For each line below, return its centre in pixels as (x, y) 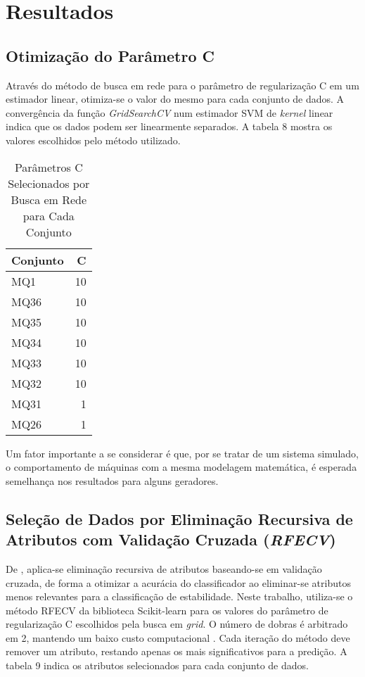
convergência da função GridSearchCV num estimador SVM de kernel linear (169, 112)
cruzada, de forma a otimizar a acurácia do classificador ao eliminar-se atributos (178, 582)
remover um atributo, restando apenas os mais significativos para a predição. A (177, 651)
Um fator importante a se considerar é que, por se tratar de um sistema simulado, (182, 453)
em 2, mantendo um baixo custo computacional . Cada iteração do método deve (178, 637)
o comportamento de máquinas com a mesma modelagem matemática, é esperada (181, 467)
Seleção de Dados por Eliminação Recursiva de (179, 518)
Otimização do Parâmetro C (110, 55)
